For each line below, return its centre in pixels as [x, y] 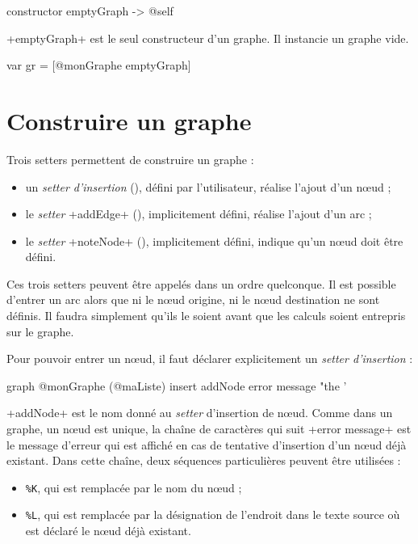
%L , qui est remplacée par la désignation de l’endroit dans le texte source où [213, 514]
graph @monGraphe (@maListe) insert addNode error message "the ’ [177, 385]
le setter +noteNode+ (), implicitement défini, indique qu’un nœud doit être [214, 240]
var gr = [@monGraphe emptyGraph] [99, 65]
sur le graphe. [40, 331]
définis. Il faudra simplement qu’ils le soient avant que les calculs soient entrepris [206, 316]
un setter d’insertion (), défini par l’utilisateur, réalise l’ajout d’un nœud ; [208, 186]
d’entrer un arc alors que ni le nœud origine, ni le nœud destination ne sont [193, 299]
